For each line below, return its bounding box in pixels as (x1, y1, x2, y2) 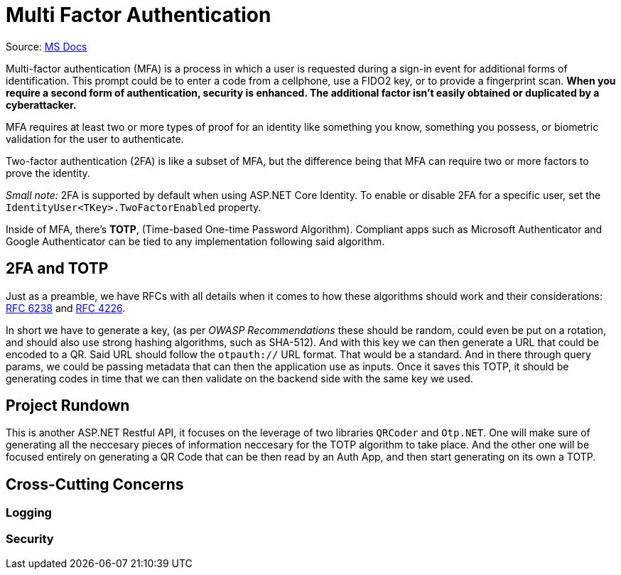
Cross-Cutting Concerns (6, 475, 184, 493)
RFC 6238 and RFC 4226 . (6, 301, 126, 314)
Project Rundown (6, 397, 130, 415)
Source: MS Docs (6, 40, 87, 53)
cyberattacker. (6, 98, 77, 111)
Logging (6, 505, 52, 520)
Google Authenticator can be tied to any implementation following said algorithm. (6, 235, 385, 247)
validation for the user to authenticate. (6, 132, 184, 145)
